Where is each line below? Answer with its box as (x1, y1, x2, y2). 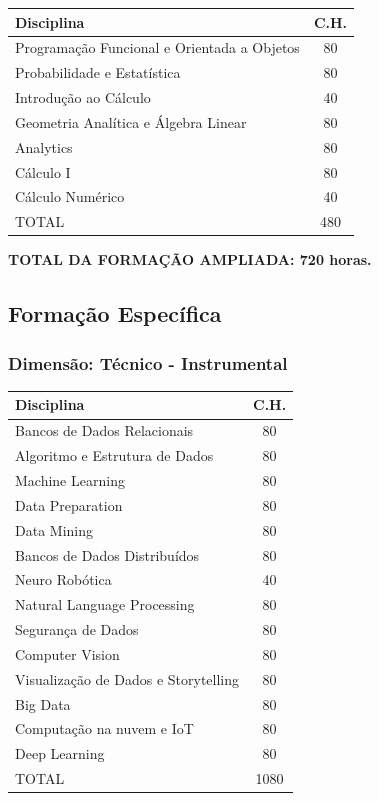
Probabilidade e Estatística (15, 62, 181, 83)
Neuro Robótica (15, 569, 112, 590)
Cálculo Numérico (15, 186, 125, 207)
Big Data (15, 693, 71, 714)
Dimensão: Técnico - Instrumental (8, 350, 288, 375)
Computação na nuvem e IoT (15, 718, 194, 739)
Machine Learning (15, 469, 125, 490)
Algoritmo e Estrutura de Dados (15, 445, 214, 466)
